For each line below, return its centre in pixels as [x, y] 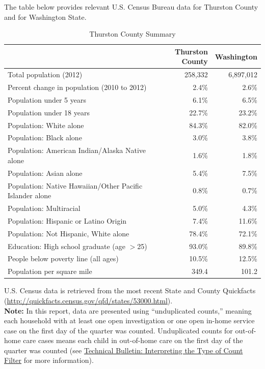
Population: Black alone [45, 137]
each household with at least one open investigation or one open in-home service [129, 320]
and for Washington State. [45, 17]
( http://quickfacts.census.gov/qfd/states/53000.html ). [88, 300]
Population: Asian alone [45, 173]
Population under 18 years [49, 112]
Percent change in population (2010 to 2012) [77, 87]
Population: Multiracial [44, 208]
